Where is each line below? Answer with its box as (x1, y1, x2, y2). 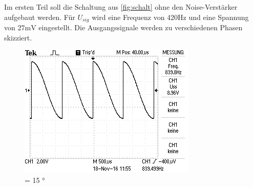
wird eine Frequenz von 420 (92, 11, 178, 22)
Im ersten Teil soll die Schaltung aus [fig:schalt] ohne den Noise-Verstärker (4, 2, 238, 12)
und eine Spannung (188, 11, 249, 22)
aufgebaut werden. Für (4, 11, 75, 22)
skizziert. (4, 32, 32, 43)
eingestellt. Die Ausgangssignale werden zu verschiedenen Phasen (38, 22, 243, 33)
